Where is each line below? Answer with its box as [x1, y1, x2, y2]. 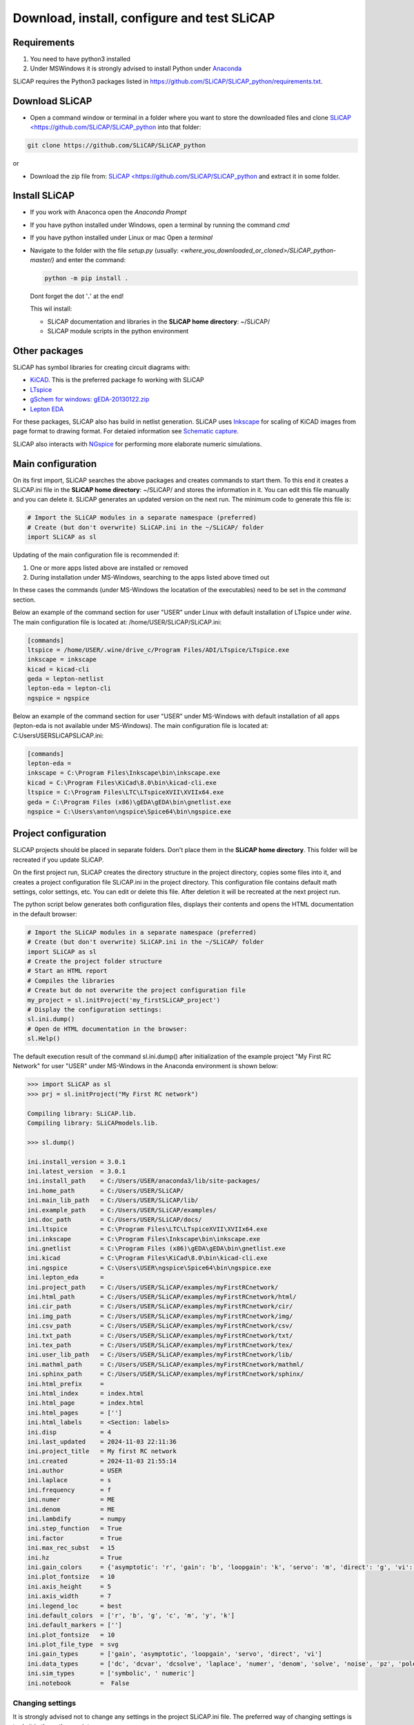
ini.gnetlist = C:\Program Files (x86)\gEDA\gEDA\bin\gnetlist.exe [27, 1245, 286, 1252]
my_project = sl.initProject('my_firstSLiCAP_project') [27, 996, 221, 1004]
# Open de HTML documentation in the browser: [27, 1025, 188, 1033]
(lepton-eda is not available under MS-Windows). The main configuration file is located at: [12, 722, 269, 730]
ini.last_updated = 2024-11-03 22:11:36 [27, 1437, 177, 1446]
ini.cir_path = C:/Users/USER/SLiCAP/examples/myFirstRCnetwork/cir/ [27, 1303, 293, 1310]
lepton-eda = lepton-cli [27, 684, 112, 693]
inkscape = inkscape [27, 655, 97, 664]
